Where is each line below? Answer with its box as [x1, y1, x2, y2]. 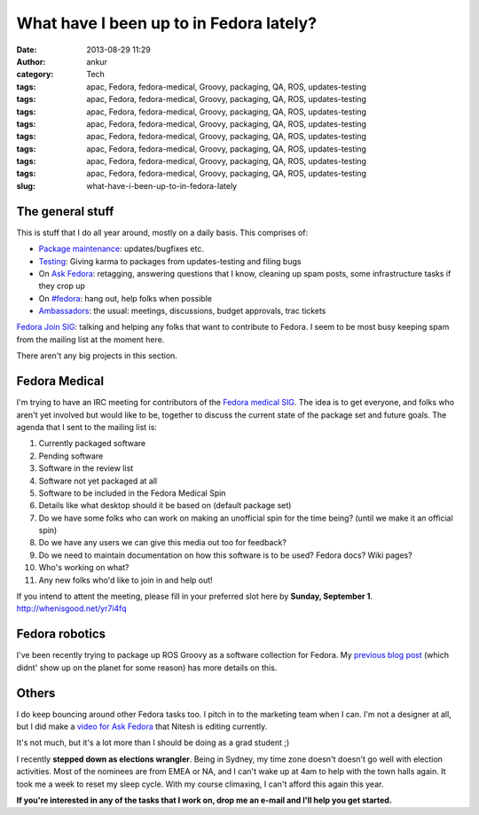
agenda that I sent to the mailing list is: [16, 421, 157, 432]
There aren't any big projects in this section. [16, 350, 177, 361]
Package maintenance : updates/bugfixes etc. [38, 244, 204, 255]
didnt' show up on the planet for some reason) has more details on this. [16, 662, 278, 673]
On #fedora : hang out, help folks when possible [38, 293, 213, 303]
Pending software [38, 451, 104, 461]
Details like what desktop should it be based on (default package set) [38, 500, 292, 511]
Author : [16, 56, 46, 67]
